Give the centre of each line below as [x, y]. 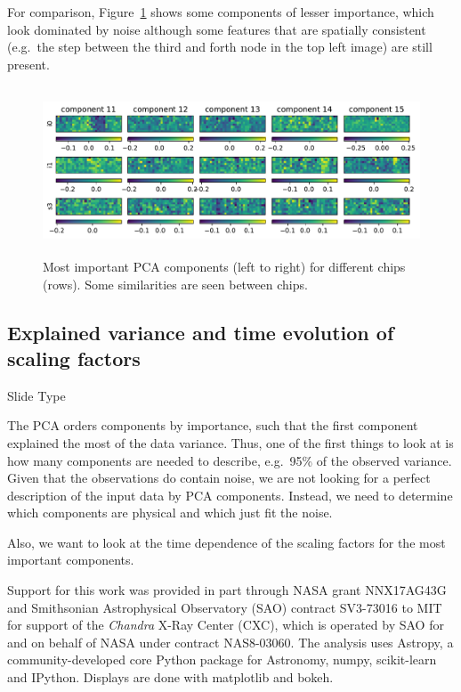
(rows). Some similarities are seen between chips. [175, 284]
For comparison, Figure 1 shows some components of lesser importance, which [221, 12]
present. [28, 64]
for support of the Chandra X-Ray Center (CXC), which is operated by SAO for [226, 625]
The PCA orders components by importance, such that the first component [213, 425]
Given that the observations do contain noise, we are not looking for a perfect [219, 478]
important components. [71, 560]
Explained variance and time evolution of [201, 332]
